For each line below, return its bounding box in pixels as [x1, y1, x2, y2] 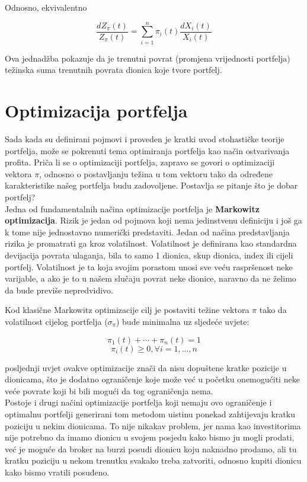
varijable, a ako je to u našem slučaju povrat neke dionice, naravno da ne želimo [5, 272, 296, 285]
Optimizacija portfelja [5, 98, 188, 123]
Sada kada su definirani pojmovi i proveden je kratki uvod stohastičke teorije [5, 133, 284, 145]
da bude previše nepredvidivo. [5, 283, 113, 296]
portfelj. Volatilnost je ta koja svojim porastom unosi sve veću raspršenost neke [5, 260, 293, 273]
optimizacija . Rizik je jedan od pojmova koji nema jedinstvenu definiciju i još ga [5, 214, 302, 226]
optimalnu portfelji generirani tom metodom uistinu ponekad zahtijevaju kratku [5, 407, 295, 420]
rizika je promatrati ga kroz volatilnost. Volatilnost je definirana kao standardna [5, 237, 297, 250]
